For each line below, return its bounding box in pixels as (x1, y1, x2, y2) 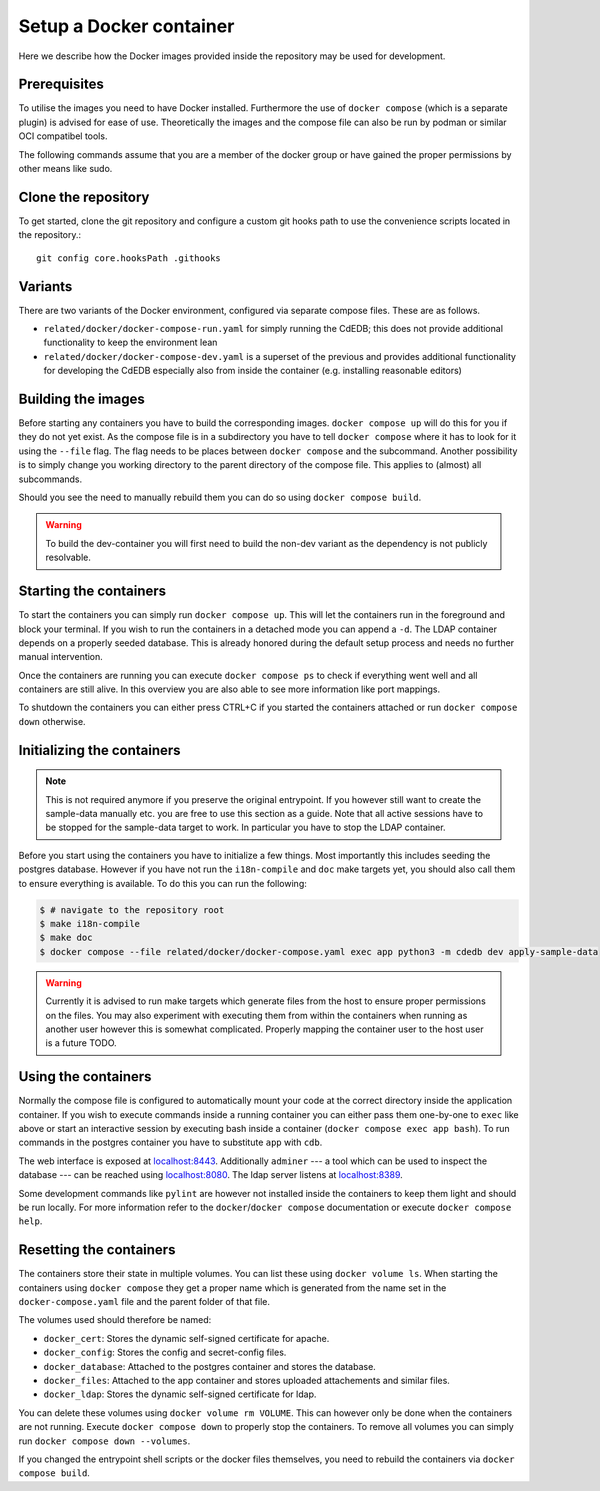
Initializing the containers (18, 741, 181, 759)
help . (18, 1215, 43, 1227)
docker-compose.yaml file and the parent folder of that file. (18, 1296, 270, 1308)
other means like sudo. (18, 163, 113, 175)
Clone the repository (18, 188, 150, 205)
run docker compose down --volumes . (18, 1435, 191, 1447)
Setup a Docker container (18, 15, 235, 37)
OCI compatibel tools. (18, 130, 108, 142)
